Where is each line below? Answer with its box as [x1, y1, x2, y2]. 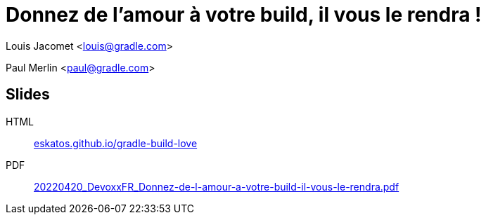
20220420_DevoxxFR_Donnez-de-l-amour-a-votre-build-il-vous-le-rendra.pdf [34, 180, 399, 193]
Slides [6, 85, 50, 104]
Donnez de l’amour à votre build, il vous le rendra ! [6, 3, 482, 27]
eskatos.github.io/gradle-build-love [34, 137, 198, 149]
